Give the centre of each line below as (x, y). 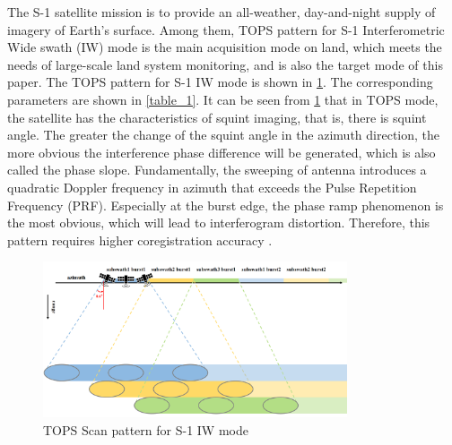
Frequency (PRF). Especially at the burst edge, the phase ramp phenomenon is (226, 205)
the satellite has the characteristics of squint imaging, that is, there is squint (217, 117)
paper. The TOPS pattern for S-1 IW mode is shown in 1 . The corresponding (220, 82)
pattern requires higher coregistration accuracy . (140, 240)
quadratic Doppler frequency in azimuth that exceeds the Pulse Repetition (212, 187)
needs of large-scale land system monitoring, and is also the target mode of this (225, 64)
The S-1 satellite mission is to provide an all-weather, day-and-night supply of (222, 12)
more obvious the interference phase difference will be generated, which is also (222, 152)
